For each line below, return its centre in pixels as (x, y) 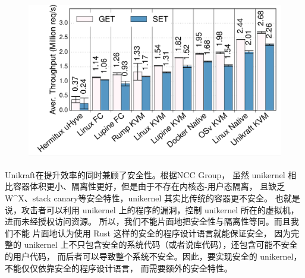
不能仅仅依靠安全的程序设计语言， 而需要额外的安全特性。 (119, 268)
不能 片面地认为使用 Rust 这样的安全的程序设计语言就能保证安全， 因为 (152, 233)
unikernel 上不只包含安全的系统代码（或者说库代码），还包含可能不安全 (161, 244)
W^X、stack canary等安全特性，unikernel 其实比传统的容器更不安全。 (139, 198)
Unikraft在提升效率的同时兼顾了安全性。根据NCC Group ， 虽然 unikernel (145, 174)
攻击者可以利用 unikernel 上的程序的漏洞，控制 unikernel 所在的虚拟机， (160, 209)
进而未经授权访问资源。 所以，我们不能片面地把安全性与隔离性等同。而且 (148, 221)
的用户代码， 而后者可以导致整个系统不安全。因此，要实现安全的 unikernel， (153, 256)
